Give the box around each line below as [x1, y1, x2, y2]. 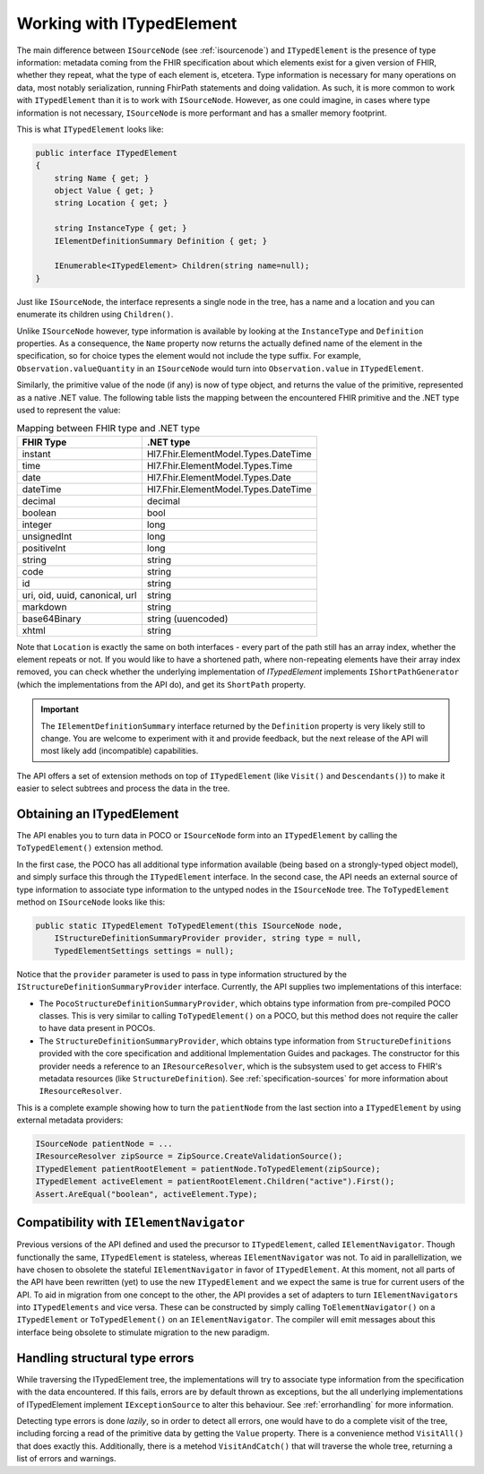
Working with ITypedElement [16, 13, 238, 33]
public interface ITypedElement [35, 148, 178, 158]
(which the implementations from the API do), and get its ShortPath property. [16, 679, 307, 689]
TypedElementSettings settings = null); [54, 946, 235, 956]
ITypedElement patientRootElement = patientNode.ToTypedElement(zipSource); [35, 1164, 381, 1174]
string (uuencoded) [146, 612, 229, 625]
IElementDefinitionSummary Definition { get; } [54, 236, 268, 246]
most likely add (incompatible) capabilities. [40, 745, 199, 757]
